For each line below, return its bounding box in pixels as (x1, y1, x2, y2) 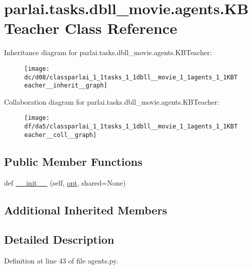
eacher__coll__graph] (24, 131, 97, 139)
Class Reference (65, 18, 177, 38)
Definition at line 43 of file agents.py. (4, 255, 118, 266)
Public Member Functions (4, 153, 142, 169)
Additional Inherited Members (4, 202, 167, 217)
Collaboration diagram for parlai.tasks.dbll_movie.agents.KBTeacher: (4, 96, 220, 107)
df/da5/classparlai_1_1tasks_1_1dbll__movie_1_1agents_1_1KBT (24, 123, 238, 130)
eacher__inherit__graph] (24, 82, 108, 89)
